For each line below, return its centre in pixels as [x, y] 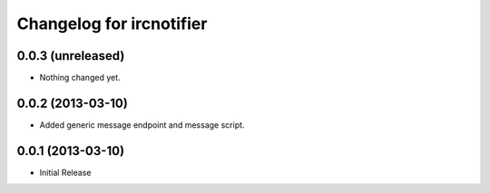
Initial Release [65, 172]
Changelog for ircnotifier [112, 24]
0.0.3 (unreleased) [71, 56]
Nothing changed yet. [80, 78]
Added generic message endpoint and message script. [142, 125]
